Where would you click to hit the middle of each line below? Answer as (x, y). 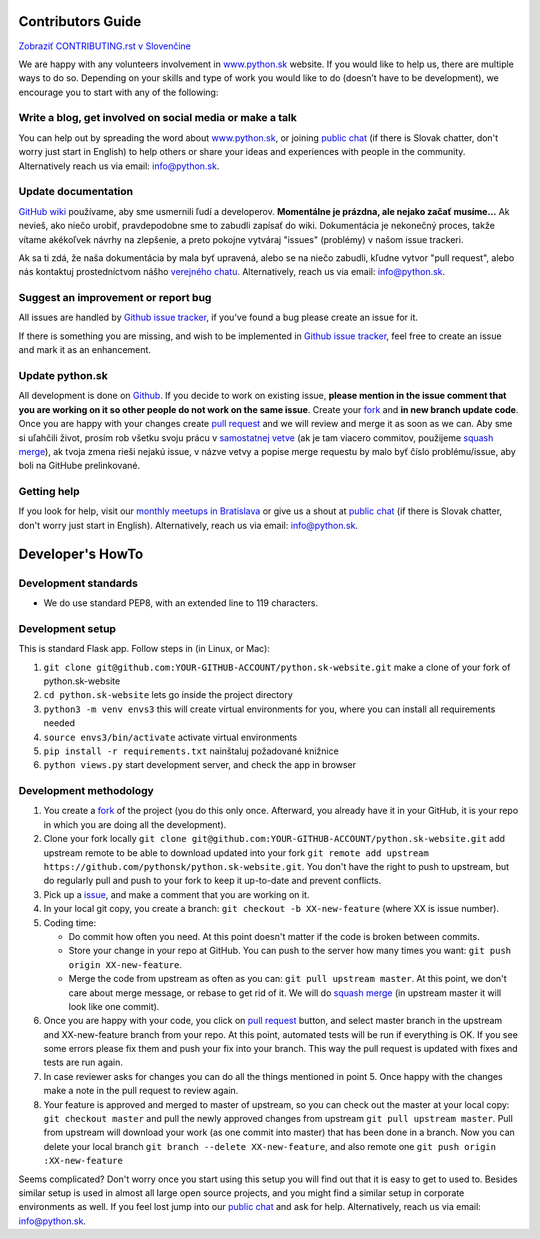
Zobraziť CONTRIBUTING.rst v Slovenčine (105, 46)
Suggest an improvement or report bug (115, 298)
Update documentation (76, 192)
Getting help (49, 492)
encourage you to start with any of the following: (118, 92)
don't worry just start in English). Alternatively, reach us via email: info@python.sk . (188, 525)
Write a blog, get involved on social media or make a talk (157, 118)
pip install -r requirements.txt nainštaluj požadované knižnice (191, 751)
